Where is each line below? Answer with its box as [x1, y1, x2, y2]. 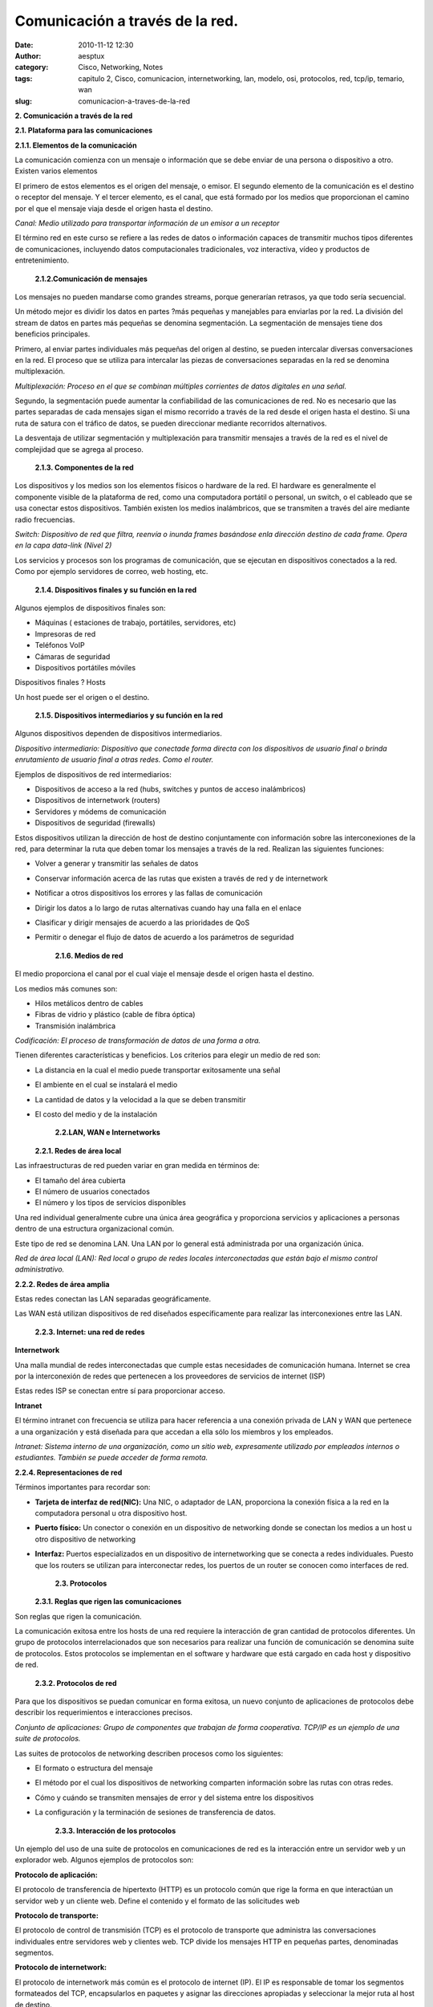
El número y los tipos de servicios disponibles [34, 1198, 186, 1207]
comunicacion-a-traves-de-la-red [78, 96, 191, 106]
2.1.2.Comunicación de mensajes [34, 274, 148, 283]
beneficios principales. [14, 329, 91, 339]
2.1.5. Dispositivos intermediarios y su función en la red [34, 710, 224, 720]
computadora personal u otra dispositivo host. [34, 1508, 188, 1517]
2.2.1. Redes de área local [34, 1146, 122, 1155]
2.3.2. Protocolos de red [34, 1678, 117, 1687]
